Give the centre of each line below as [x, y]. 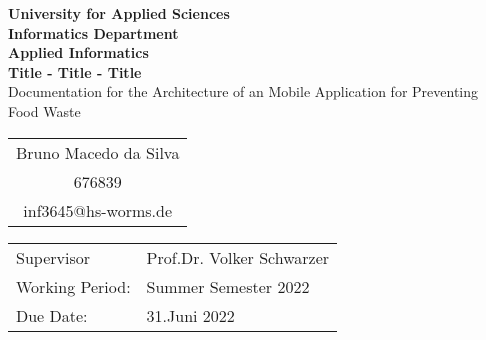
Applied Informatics [78, 52]
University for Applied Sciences [119, 13]
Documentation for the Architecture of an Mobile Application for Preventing [243, 91]
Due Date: [52, 315]
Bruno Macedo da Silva [98, 152]
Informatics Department [93, 32]
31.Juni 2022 [190, 315]
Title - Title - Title [75, 71]
